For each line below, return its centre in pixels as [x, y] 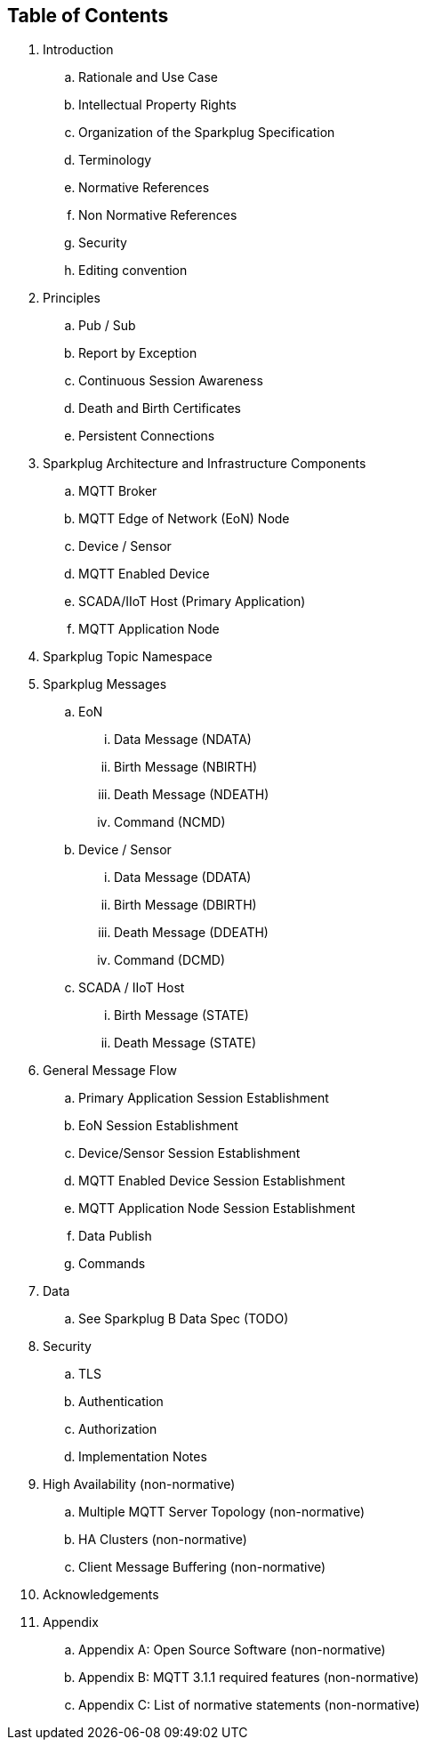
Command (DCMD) [170, 960]
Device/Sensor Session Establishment [189, 1153]
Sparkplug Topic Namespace [128, 657]
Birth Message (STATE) [181, 1015]
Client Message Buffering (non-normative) [202, 1567]
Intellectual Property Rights [157, 105]
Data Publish [115, 1236]
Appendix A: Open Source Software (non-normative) [232, 1650]
